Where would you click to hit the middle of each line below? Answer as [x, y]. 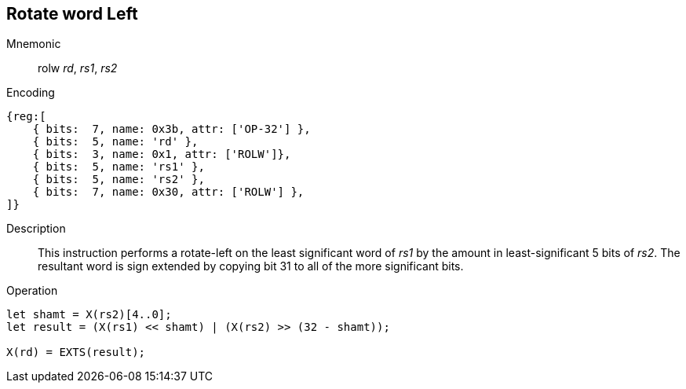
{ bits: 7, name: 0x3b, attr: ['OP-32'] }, [171, 129]
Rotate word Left [72, 14]
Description [36, 229]
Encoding [31, 93]
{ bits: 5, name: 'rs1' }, [119, 167]
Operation [32, 291]
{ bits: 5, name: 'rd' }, [115, 142]
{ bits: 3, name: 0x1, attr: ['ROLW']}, [162, 154]
